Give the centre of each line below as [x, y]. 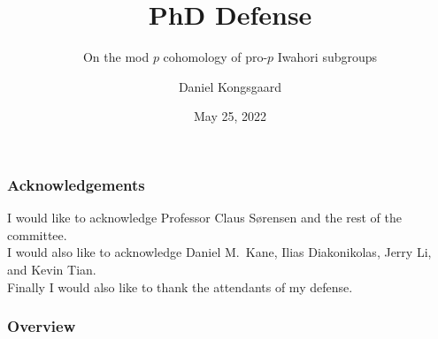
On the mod [116, 57]
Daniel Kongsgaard [230, 86]
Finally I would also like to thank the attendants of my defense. [180, 286]
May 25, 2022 [230, 116]
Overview [42, 326]
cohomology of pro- [215, 57]
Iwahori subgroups [327, 57]
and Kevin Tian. [52, 269]
